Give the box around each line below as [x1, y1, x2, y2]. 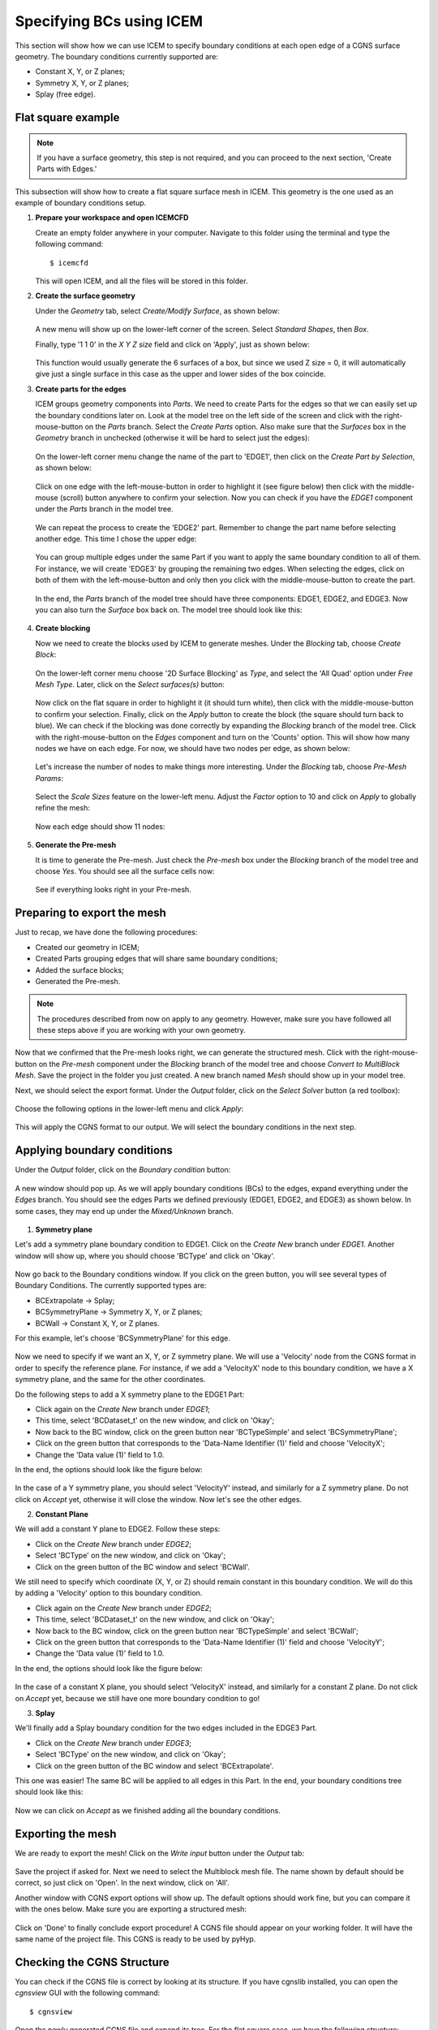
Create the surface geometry [35, 291, 135, 300]
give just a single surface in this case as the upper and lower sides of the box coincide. [35, 369, 326, 379]
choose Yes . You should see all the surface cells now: [35, 866, 215, 876]
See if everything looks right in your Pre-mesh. [35, 885, 192, 895]
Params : [35, 773, 64, 783]
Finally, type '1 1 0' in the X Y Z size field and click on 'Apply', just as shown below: [35, 339, 310, 349]
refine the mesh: [35, 803, 91, 813]
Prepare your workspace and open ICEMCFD [35, 213, 189, 222]
